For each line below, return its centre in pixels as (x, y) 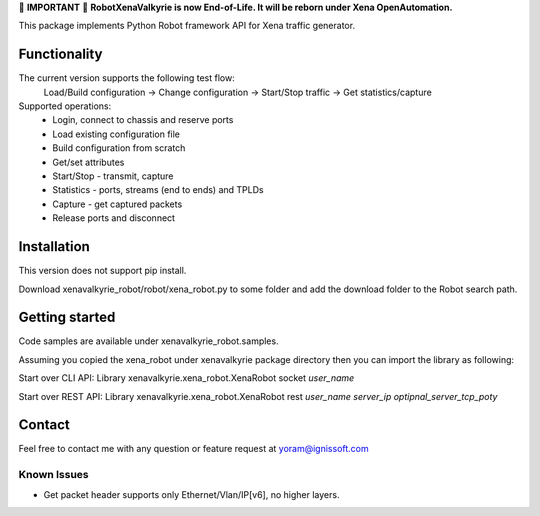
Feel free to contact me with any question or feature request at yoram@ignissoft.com (193, 449)
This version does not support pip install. (102, 271)
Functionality (60, 54)
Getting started (67, 317)
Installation (54, 246)
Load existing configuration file (116, 134)
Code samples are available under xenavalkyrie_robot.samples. (148, 341)
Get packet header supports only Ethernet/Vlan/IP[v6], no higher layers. (191, 494)
